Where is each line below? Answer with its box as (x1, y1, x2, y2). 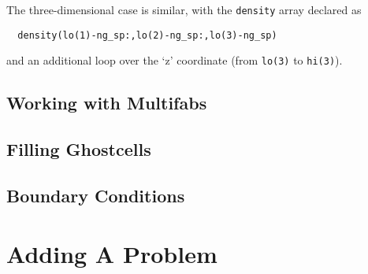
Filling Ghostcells (6, 137, 151, 161)
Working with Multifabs (6, 91, 207, 115)
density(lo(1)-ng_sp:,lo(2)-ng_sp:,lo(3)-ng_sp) (17, 29, 277, 41)
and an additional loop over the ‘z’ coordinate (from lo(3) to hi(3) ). (6, 52, 343, 68)
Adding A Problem (6, 237, 217, 269)
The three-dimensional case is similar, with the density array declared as (6, 2, 362, 17)
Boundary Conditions (6, 183, 185, 207)
